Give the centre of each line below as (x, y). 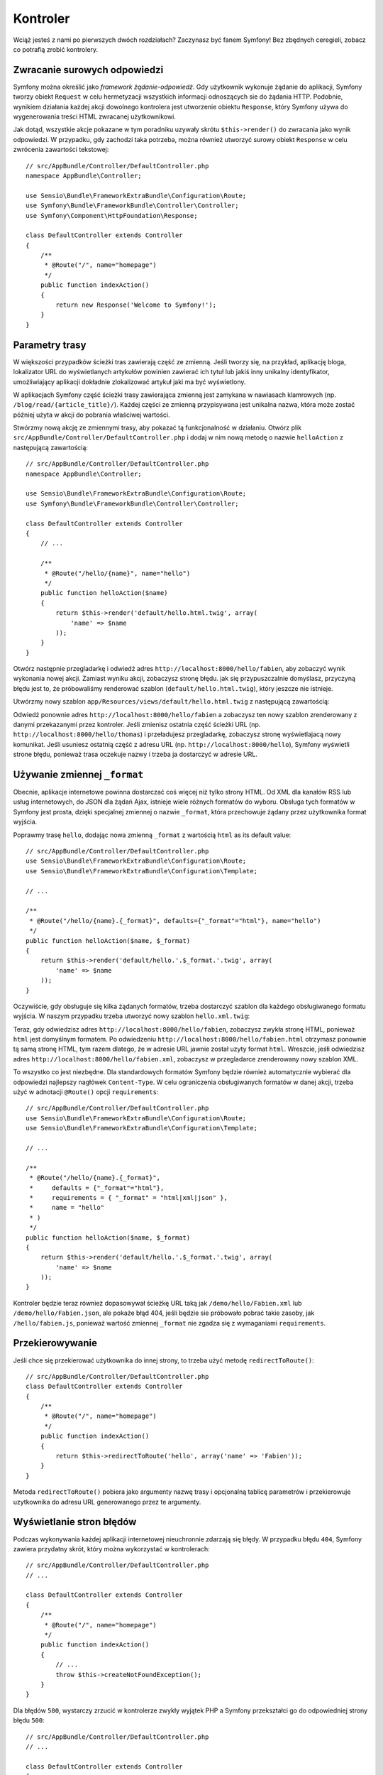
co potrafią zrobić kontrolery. (56, 49)
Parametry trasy (50, 345)
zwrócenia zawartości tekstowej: (61, 150)
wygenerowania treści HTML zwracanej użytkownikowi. (95, 116)
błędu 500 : (29, 1720)
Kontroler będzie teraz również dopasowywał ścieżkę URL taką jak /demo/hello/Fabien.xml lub (157, 1303)
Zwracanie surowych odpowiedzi (88, 70)
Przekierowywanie (55, 1343)
